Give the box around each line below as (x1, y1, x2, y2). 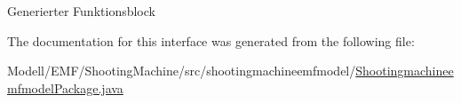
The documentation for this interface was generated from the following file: (7, 31, 415, 50)
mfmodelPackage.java (7, 78, 123, 97)
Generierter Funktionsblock (7, 2, 155, 20)
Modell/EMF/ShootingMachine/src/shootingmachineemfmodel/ (7, 61, 356, 80)
